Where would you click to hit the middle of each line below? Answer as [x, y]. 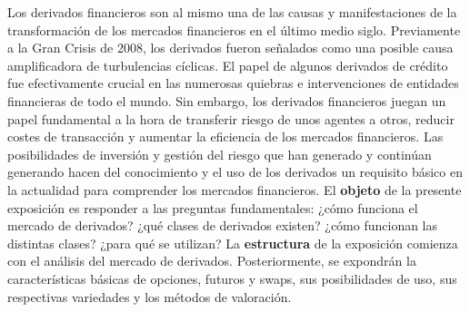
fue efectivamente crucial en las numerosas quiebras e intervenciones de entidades [233, 83]
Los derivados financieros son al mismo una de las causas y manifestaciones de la [232, 12]
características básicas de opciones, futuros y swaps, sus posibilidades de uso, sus [232, 278]
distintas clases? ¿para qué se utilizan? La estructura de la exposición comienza [233, 243]
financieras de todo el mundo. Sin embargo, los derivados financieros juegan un [227, 100]
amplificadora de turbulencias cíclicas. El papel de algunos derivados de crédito [228, 65]
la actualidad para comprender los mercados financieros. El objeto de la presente [235, 189]
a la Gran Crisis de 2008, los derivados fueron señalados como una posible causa [230, 48]
